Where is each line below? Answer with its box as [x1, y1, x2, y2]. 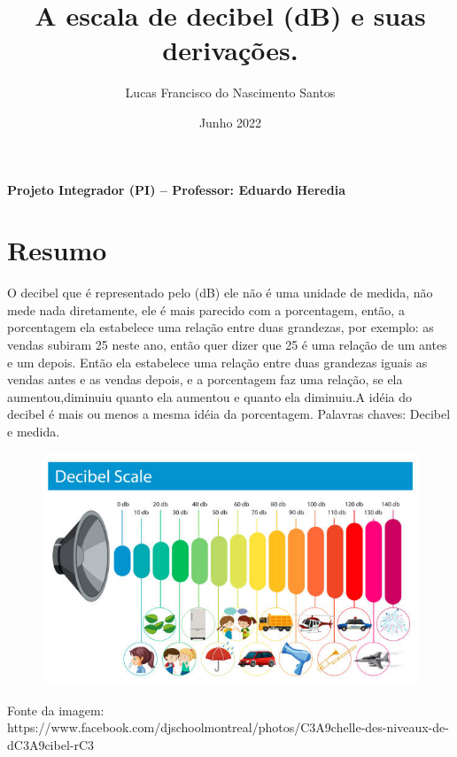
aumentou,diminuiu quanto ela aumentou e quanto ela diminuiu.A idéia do [7, 387, 413, 406]
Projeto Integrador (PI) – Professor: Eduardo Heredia [7, 180, 345, 198]
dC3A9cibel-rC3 [7, 735, 95, 753]
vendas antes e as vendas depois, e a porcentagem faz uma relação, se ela [7, 370, 403, 389]
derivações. [162, 32, 298, 68]
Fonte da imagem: [7, 700, 105, 719]
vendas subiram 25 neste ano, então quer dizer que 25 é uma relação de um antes [7, 336, 447, 353]
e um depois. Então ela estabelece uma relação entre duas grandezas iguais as [7, 352, 428, 371]
